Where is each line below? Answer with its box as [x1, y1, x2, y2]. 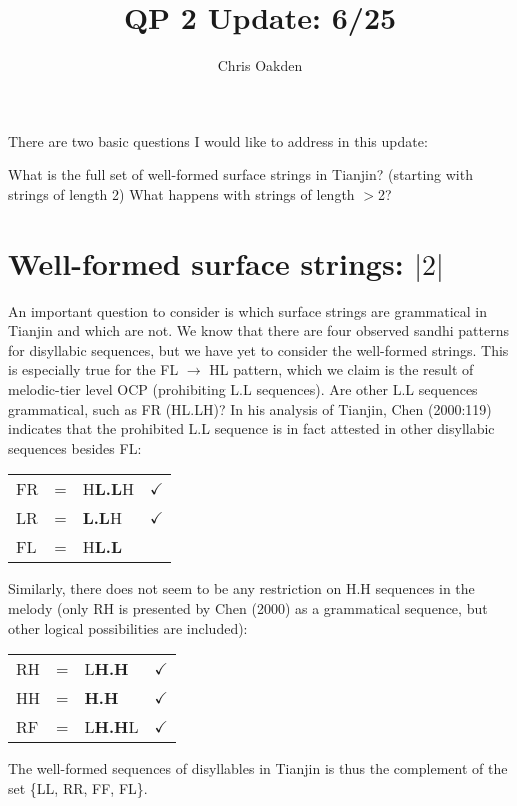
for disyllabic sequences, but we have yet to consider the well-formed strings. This [8, 339, 509, 360]
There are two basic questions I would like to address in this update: [8, 130, 428, 151]
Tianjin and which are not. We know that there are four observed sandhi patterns [8, 320, 510, 341]
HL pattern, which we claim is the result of [209, 359, 474, 380]
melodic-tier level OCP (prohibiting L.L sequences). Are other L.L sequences [8, 379, 478, 399]
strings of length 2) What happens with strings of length [8, 183, 355, 204]
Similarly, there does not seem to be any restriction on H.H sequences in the [8, 578, 475, 599]
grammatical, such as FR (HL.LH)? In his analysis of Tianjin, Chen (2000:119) [8, 398, 492, 419]
